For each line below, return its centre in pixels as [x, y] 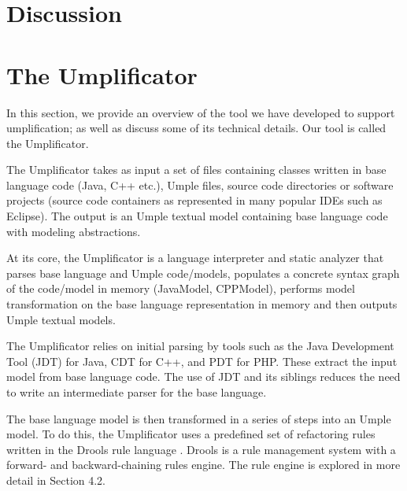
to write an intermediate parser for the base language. [137, 392]
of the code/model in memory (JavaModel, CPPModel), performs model [181, 288]
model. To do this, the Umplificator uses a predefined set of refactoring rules [191, 434]
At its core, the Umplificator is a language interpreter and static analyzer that [195, 258]
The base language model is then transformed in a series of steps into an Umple [199, 418]
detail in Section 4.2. [56, 480]
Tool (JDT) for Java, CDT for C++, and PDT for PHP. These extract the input [202, 361]
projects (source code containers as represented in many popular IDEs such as [194, 200]
